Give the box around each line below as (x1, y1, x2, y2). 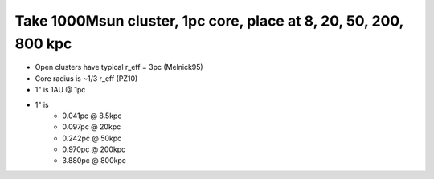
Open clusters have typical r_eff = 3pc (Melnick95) (35, 63, 204, 72)
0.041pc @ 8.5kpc (62, 111, 122, 120)
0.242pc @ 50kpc (62, 133, 122, 143)
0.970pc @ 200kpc (62, 144, 126, 154)
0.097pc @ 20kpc (62, 122, 121, 132)
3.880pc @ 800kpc (62, 156, 126, 165)
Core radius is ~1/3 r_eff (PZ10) (35, 73, 138, 83)
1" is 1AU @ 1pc (35, 85, 86, 95)
